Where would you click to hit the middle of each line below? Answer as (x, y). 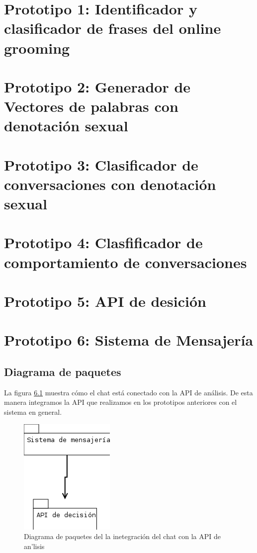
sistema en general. (33, 412)
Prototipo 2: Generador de (97, 86)
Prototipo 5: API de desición (105, 301)
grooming (37, 47)
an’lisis (34, 546)
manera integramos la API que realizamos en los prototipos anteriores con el (121, 402)
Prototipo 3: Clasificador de (101, 164)
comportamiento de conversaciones (126, 262)
